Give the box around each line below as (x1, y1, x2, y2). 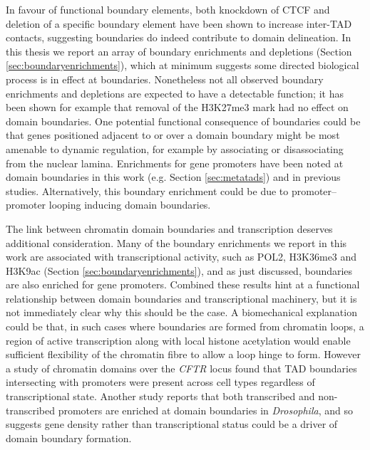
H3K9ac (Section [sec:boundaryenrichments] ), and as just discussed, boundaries (6, 263, 353, 278)
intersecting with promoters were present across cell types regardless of (6, 375, 315, 389)
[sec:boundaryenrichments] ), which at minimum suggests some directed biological (6, 58, 359, 73)
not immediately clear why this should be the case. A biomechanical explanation (6, 305, 357, 320)
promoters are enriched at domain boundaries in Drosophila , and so (58, 402, 353, 417)
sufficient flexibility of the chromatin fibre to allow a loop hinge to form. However (6, 347, 361, 362)
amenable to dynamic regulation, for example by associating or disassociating (6, 141, 344, 156)
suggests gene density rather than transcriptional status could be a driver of (6, 417, 338, 431)
